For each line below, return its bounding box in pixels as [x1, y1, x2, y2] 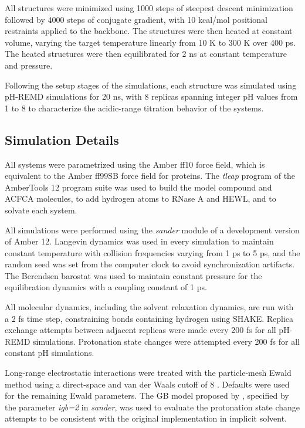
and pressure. [5, 59, 53, 71]
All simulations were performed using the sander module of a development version [5, 223, 300, 236]
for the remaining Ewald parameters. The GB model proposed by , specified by [5, 389, 289, 402]
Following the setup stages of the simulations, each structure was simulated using [5, 79, 297, 91]
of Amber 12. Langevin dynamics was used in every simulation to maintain [5, 235, 274, 247]
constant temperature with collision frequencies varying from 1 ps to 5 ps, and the [5, 246, 300, 259]
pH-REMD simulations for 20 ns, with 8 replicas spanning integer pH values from [5, 90, 298, 103]
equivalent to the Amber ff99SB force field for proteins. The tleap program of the [5, 169, 296, 182]
